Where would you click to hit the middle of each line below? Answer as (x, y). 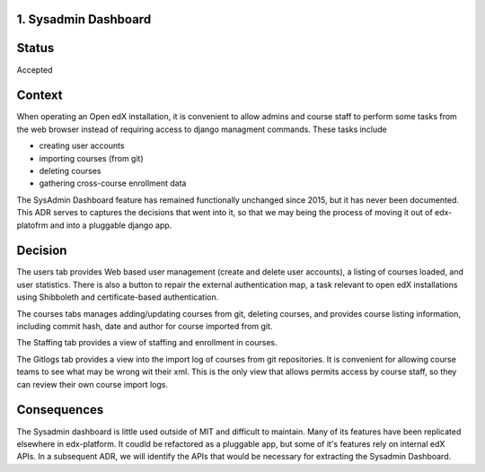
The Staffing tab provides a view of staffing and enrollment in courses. (147, 343)
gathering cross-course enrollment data (113, 183)
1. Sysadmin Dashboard (84, 19)
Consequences (60, 410)
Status (35, 48)
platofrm (32, 225)
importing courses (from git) (91, 158)
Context (40, 96)
